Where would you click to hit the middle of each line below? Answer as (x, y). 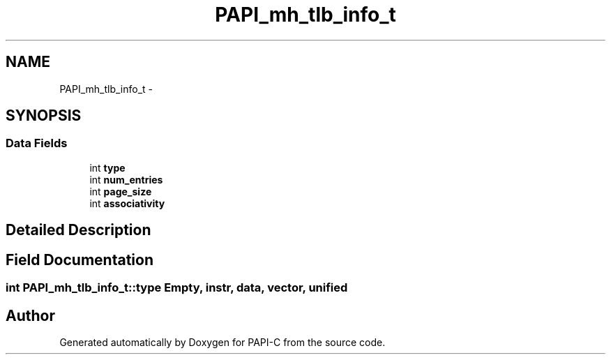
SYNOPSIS (44, 116)
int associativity (127, 203)
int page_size (121, 191)
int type (107, 167)
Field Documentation (80, 260)
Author (30, 315)
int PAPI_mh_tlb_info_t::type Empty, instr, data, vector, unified (177, 288)
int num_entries (126, 179)
